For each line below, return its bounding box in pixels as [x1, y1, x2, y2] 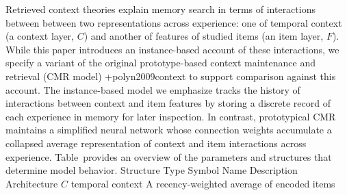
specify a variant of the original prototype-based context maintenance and [5, 55, 316, 70]
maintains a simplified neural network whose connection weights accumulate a [5, 122, 332, 137]
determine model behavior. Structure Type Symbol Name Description [5, 163, 298, 177]
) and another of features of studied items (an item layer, [83, 29, 324, 43]
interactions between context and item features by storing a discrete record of [5, 96, 331, 110]
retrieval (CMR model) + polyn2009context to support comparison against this [5, 68, 336, 83]
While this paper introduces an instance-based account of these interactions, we [5, 42, 339, 56]
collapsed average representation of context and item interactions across [5, 135, 307, 150]
